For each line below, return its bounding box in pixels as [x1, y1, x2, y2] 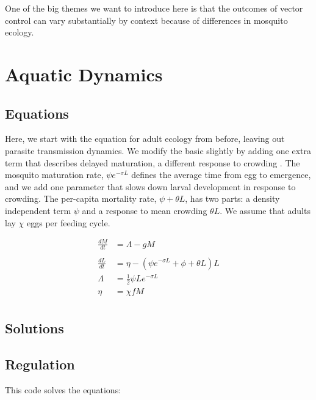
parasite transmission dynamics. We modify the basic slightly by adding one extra [5, 144, 311, 157]
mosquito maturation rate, [5, 168, 104, 181]
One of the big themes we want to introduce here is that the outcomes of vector [5, 2, 303, 14]
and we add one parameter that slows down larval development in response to [5, 180, 296, 193]
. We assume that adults [220, 204, 311, 217]
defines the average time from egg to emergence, [131, 168, 311, 181]
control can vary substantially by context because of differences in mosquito [5, 13, 288, 26]
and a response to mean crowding [82, 204, 207, 217]
